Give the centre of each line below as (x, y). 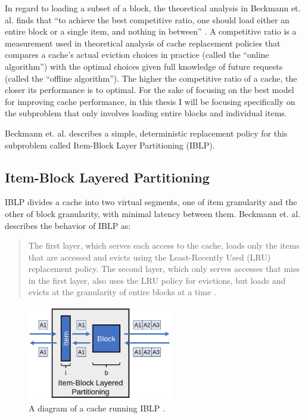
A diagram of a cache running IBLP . (97, 408)
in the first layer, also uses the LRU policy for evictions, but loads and (157, 280)
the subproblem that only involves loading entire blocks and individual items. (146, 113)
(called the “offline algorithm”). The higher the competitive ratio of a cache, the (151, 78)
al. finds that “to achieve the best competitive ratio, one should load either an (147, 19)
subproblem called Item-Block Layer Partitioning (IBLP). (110, 145)
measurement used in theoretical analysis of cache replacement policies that (143, 43)
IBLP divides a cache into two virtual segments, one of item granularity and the (151, 202)
